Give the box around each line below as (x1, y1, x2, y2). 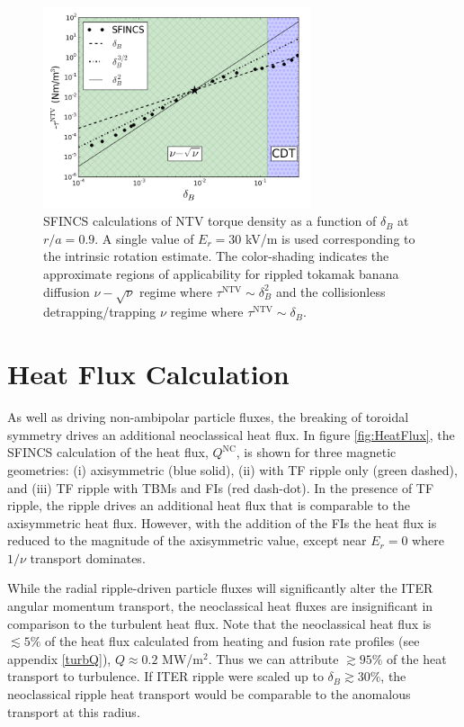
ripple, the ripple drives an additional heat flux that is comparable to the (7, 496, 410, 515)
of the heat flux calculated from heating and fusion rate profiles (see (44, 632, 420, 651)
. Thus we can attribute (208, 649, 339, 668)
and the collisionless (275, 282, 386, 301)
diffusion (43, 282, 90, 301)
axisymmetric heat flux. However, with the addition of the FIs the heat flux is (7, 513, 437, 532)
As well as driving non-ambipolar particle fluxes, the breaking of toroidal (7, 408, 409, 426)
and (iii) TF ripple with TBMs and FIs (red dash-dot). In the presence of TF (7, 478, 434, 497)
